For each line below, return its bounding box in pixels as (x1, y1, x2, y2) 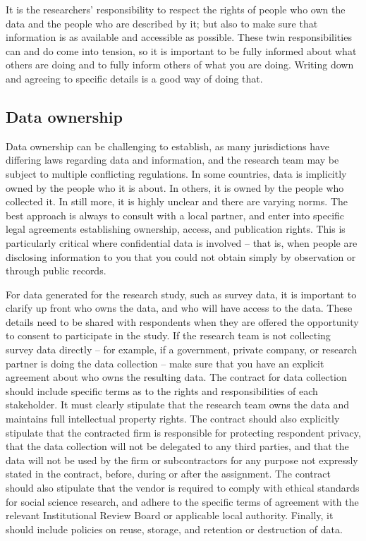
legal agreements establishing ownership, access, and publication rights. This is (6, 221, 346, 236)
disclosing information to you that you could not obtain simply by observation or (6, 249, 356, 264)
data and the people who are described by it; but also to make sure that (6, 16, 318, 30)
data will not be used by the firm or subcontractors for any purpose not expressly (6, 452, 358, 467)
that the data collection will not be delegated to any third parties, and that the (6, 439, 349, 454)
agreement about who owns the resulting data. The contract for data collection (6, 370, 347, 384)
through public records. (6, 263, 106, 278)
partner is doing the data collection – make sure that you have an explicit (6, 355, 324, 370)
